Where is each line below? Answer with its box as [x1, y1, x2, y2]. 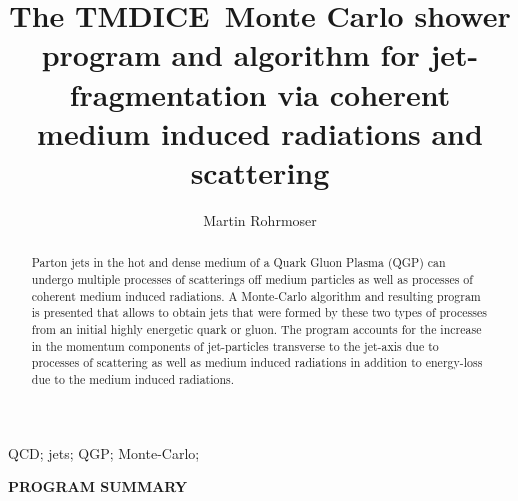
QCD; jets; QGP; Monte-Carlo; [8, 442, 200, 463]
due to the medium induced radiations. [31, 370, 235, 387]
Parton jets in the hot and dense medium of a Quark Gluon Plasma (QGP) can [31, 254, 446, 271]
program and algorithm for [41, 34, 420, 75]
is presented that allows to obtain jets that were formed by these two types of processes [31, 304, 487, 321]
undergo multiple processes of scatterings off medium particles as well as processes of [31, 270, 473, 287]
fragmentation [69, 73, 267, 114]
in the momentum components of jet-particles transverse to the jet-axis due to [31, 337, 439, 354]
